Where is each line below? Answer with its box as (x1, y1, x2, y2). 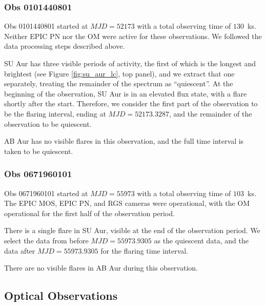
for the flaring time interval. (100, 245, 189, 256)
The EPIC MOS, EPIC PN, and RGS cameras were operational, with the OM (4, 198, 250, 208)
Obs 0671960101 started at (4, 187, 88, 198)
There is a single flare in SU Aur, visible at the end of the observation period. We (4, 225, 260, 236)
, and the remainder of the (169, 108, 252, 119)
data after (4, 245, 35, 256)
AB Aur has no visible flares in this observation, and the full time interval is (4, 136, 244, 146)
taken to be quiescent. (4, 145, 73, 156)
